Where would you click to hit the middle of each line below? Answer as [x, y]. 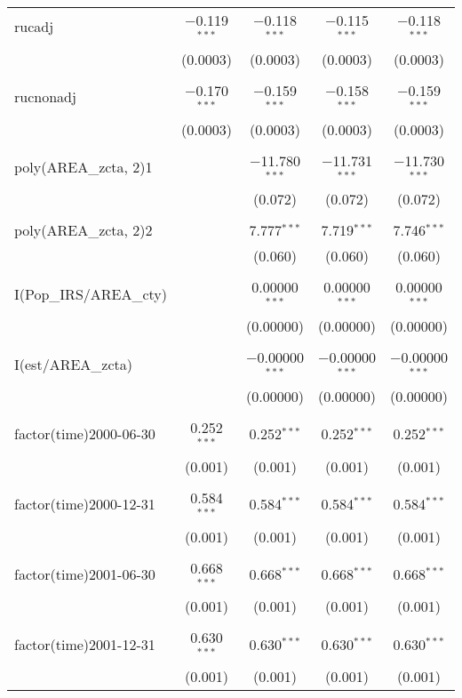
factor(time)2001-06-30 [85, 574]
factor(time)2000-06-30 [85, 434]
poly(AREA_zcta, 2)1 [84, 166]
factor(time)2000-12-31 [85, 504]
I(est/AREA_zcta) [73, 364]
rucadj [34, 27]
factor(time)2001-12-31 [85, 644]
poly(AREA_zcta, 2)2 [84, 230]
